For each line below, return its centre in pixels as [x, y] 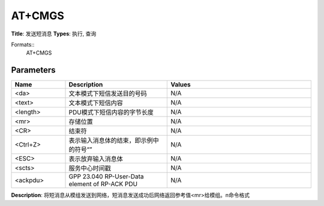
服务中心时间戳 [90, 168]
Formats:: [23, 44]
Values [181, 85]
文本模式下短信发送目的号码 [108, 94]
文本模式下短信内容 [96, 103]
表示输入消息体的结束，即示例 [111, 141]
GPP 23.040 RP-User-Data [106, 177]
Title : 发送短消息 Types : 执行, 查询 [54, 34]
